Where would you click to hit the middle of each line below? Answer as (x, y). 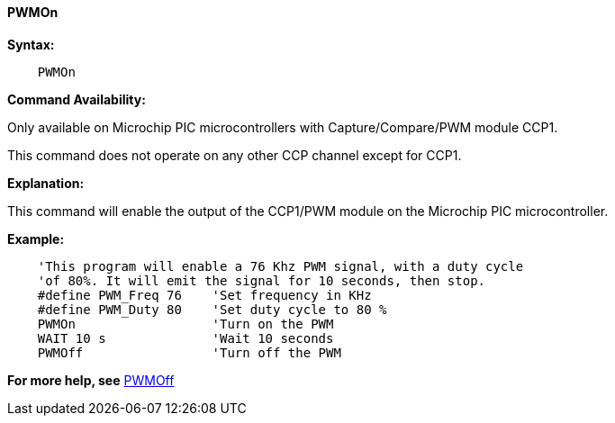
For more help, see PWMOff (91, 380)
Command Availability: (77, 99)
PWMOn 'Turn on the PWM (185, 324)
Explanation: (46, 183)
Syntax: (31, 44)
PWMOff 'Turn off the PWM (189, 352)
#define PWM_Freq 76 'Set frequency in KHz (204, 295)
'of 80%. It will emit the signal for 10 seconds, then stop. (262, 280)
